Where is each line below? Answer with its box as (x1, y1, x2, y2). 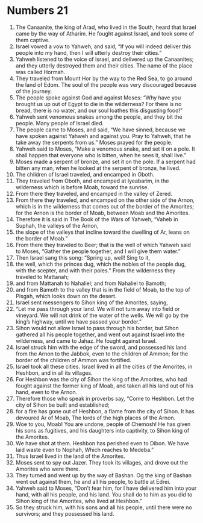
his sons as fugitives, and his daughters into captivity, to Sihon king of (15, 427, 190, 434)
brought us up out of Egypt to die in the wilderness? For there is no (15, 100, 182, 107)
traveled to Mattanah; (15, 273, 69, 280)
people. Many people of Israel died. (15, 119, 104, 127)
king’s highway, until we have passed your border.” (15, 318, 142, 325)
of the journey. (15, 87, 52, 95)
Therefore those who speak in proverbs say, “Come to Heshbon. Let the (15, 395, 195, 402)
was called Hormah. (15, 68, 66, 75)
